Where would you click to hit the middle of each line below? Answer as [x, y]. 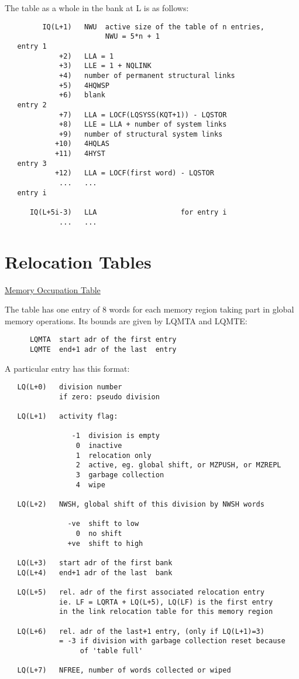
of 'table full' [111, 651]
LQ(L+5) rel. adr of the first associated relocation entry [141, 592]
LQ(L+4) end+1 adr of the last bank [95, 573]
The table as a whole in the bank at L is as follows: [97, 8]
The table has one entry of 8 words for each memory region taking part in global [149, 309]
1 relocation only [114, 455]
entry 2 [32, 105]
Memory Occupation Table [53, 289]
